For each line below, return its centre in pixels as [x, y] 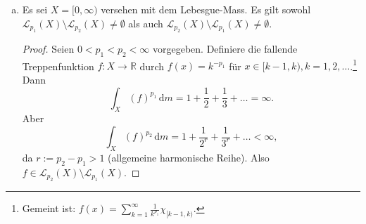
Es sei [35, 9]
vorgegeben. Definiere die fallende [225, 48]
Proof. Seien [48, 48]
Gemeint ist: [49, 208]
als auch [146, 23]
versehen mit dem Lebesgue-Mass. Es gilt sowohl [206, 9]
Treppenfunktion [58, 66]
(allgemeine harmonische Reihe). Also [189, 157]
